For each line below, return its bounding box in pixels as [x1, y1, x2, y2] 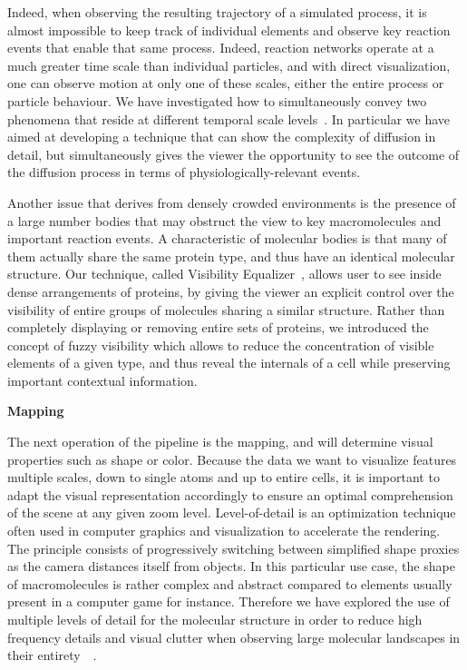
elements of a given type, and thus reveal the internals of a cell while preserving [7, 353, 451, 372]
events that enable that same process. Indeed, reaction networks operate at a [7, 38, 434, 57]
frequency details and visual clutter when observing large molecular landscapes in [7, 627, 461, 646]
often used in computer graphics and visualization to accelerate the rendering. [7, 521, 441, 540]
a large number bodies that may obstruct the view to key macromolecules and [7, 211, 442, 230]
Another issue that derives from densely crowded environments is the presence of [7, 192, 456, 212]
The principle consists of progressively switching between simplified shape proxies [7, 538, 460, 557]
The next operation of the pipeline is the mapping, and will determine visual [7, 432, 433, 451]
